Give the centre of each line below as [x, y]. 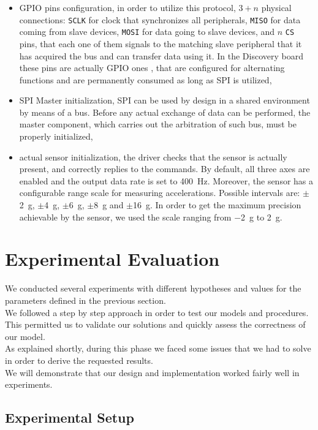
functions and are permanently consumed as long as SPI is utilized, [146, 79]
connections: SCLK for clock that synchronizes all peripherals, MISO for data [160, 19]
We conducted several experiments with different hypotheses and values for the [153, 288]
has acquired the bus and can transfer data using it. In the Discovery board [161, 55]
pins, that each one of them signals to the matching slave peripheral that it [161, 43]
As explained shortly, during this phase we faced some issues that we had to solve [158, 348]
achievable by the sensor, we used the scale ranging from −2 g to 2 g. [151, 217]
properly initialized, [56, 136]
